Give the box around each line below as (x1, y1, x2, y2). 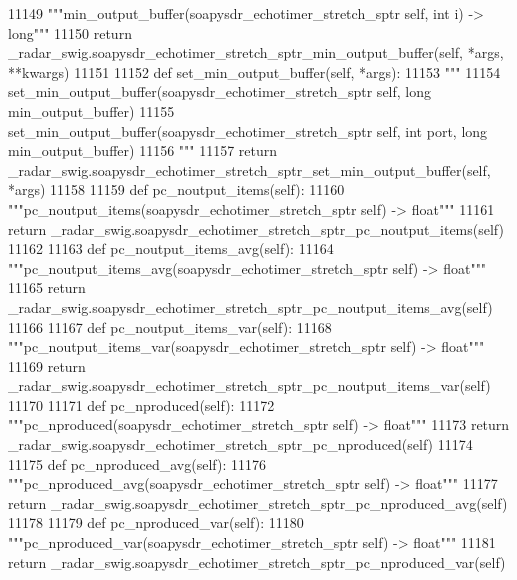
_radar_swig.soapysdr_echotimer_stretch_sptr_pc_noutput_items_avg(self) (8, 296, 493, 317)
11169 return (8, 355, 86, 376)
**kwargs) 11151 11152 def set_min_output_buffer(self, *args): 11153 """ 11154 (8, 61, 501, 82)
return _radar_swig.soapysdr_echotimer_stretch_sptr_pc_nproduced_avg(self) (8, 492, 508, 513)
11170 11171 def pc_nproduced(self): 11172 (8, 394, 275, 415)
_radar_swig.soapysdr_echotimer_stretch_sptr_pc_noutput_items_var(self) (8, 375, 491, 396)
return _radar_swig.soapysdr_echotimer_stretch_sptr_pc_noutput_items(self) (8, 218, 504, 239)
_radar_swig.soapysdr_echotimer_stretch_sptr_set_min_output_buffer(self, (8, 159, 491, 180)
